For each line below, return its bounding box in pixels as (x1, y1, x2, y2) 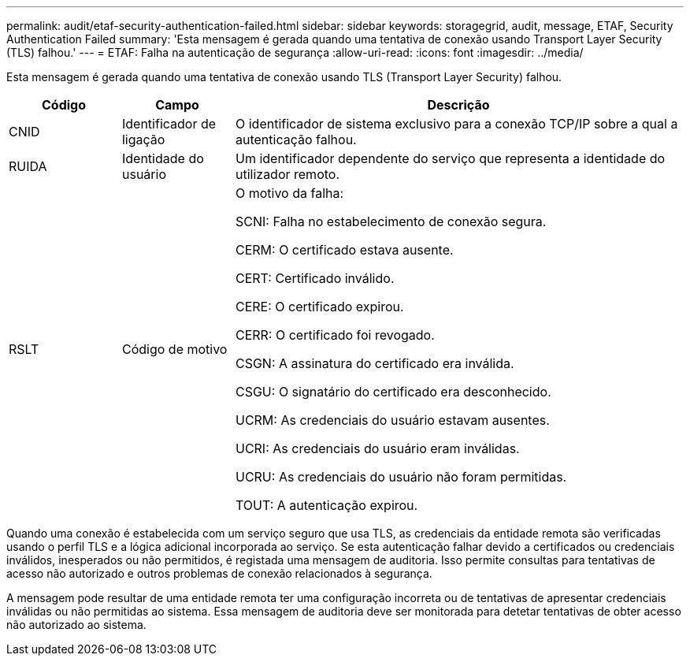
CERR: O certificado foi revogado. (235, 327, 435, 343)
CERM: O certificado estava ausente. (235, 242, 454, 258)
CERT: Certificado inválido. (235, 270, 395, 286)
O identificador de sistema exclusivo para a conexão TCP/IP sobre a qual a (235, 116, 678, 132)
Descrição (427, 97, 490, 113)
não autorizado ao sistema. (6, 618, 147, 631)
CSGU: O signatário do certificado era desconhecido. (235, 384, 551, 400)
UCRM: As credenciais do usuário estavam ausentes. (235, 412, 550, 428)
